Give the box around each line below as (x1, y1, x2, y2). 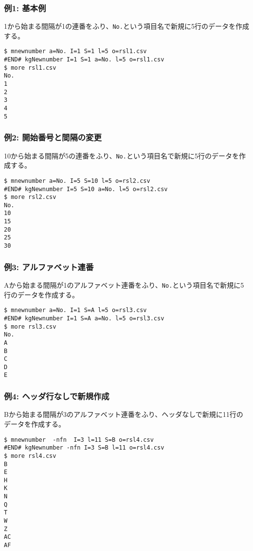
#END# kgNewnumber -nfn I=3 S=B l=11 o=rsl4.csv (4, 444, 164, 452)
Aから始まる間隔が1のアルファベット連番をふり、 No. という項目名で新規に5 (4, 279, 244, 290)
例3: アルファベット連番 (4, 260, 94, 273)
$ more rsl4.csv (4, 452, 56, 459)
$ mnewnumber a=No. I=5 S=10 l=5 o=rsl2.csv (4, 177, 150, 184)
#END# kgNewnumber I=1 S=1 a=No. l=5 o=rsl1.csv (4, 56, 164, 63)
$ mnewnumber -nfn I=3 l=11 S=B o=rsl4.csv (4, 436, 154, 443)
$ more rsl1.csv (4, 64, 56, 71)
